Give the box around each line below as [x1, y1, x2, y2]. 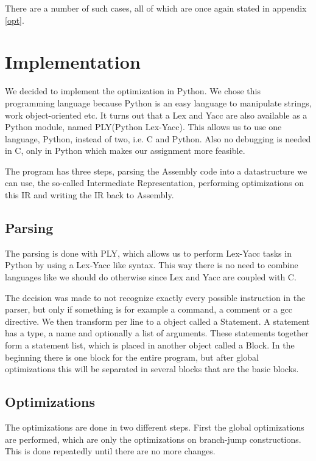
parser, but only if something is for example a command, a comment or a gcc [5, 303, 293, 316]
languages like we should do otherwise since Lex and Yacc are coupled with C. [5, 271, 297, 283]
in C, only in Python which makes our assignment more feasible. [5, 144, 245, 157]
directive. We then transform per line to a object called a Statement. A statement [5, 314, 310, 327]
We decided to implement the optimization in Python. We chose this [5, 85, 261, 97]
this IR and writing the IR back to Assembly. [5, 189, 174, 201]
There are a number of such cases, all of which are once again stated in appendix [5, 2, 307, 14]
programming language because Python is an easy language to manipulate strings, [5, 96, 312, 109]
